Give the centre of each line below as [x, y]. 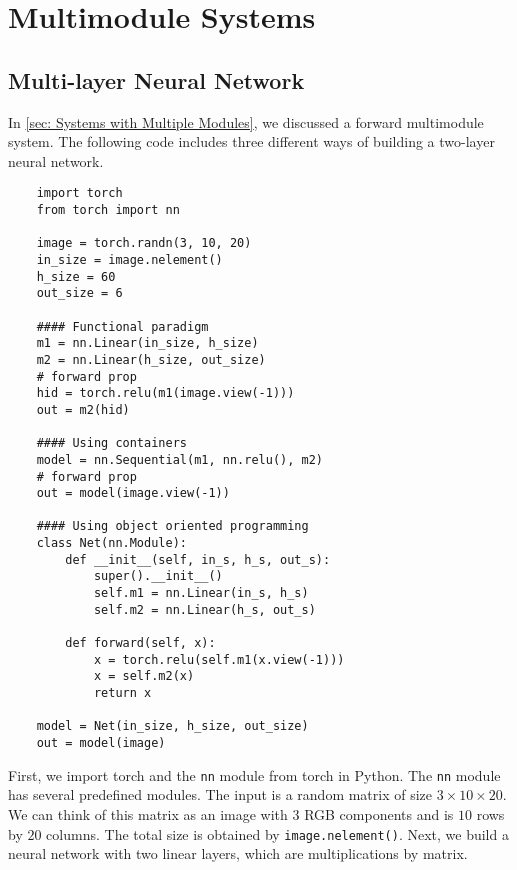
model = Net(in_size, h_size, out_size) [172, 726]
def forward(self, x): [140, 643]
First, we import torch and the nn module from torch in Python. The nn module [254, 774]
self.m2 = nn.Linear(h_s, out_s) [204, 609]
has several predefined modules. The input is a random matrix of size [220, 794]
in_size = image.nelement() [129, 259]
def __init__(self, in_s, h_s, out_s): [198, 559]
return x [122, 693]
